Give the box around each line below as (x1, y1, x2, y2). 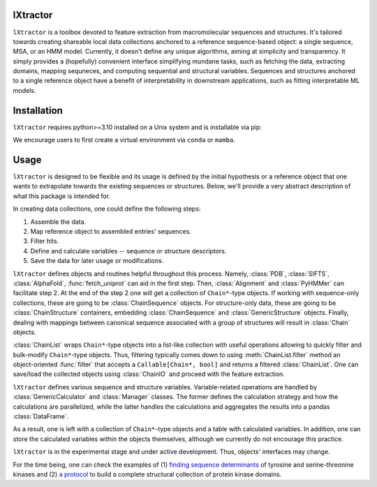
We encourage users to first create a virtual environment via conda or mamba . (13, 136, 235, 144)
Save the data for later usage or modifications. (30, 257, 164, 265)
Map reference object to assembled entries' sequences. (30, 227, 192, 236)
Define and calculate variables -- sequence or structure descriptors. (30, 246, 227, 255)
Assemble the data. (30, 217, 87, 226)
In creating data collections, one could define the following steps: (13, 204, 201, 213)
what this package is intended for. (13, 192, 111, 200)
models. (13, 86, 36, 94)
